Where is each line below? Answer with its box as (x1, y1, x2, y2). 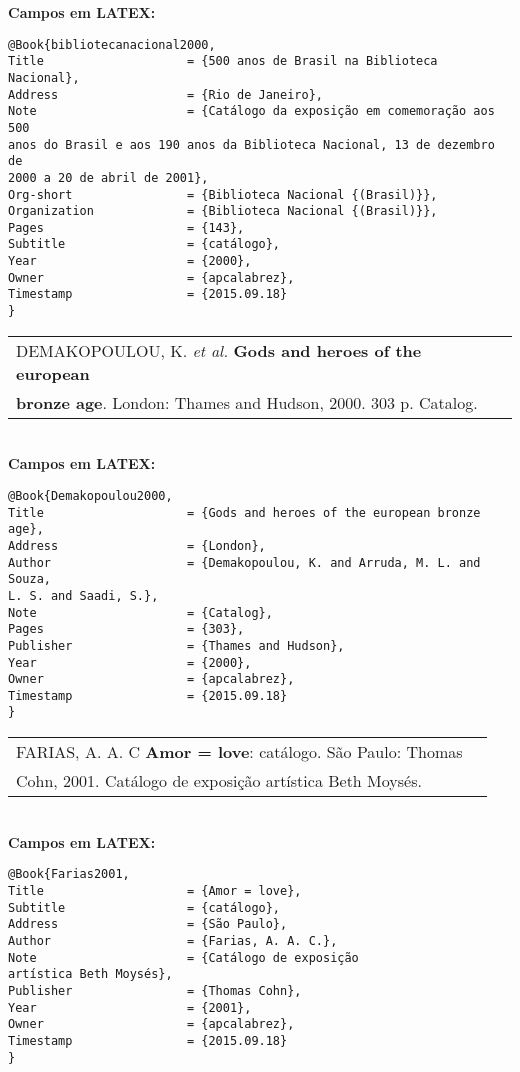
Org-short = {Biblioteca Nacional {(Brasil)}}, (8, 187, 438, 202)
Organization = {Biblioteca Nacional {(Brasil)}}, (8, 204, 438, 219)
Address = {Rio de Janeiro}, (8, 87, 323, 102)
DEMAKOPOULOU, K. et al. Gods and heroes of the (16, 338, 422, 362)
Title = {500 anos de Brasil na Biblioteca (8, 54, 438, 69)
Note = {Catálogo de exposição (8, 950, 359, 965)
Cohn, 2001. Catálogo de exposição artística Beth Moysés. (16, 769, 422, 793)
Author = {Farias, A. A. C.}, (8, 933, 338, 948)
